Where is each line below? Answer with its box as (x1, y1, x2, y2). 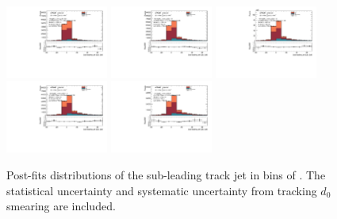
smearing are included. (6, 198, 116, 214)
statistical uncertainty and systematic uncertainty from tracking (6, 182, 317, 198)
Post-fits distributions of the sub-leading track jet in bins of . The (6, 166, 326, 182)
